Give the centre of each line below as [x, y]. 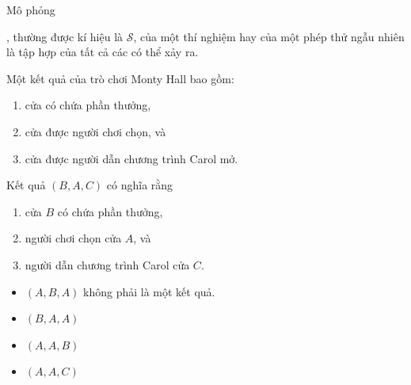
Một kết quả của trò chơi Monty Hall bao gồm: [120, 78]
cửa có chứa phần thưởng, [88, 105]
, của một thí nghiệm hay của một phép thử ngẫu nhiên [269, 36]
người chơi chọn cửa [73, 238]
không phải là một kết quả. [149, 291]
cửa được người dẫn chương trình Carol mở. [131, 158]
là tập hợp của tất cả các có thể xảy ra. [103, 52]
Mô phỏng [31, 10]
